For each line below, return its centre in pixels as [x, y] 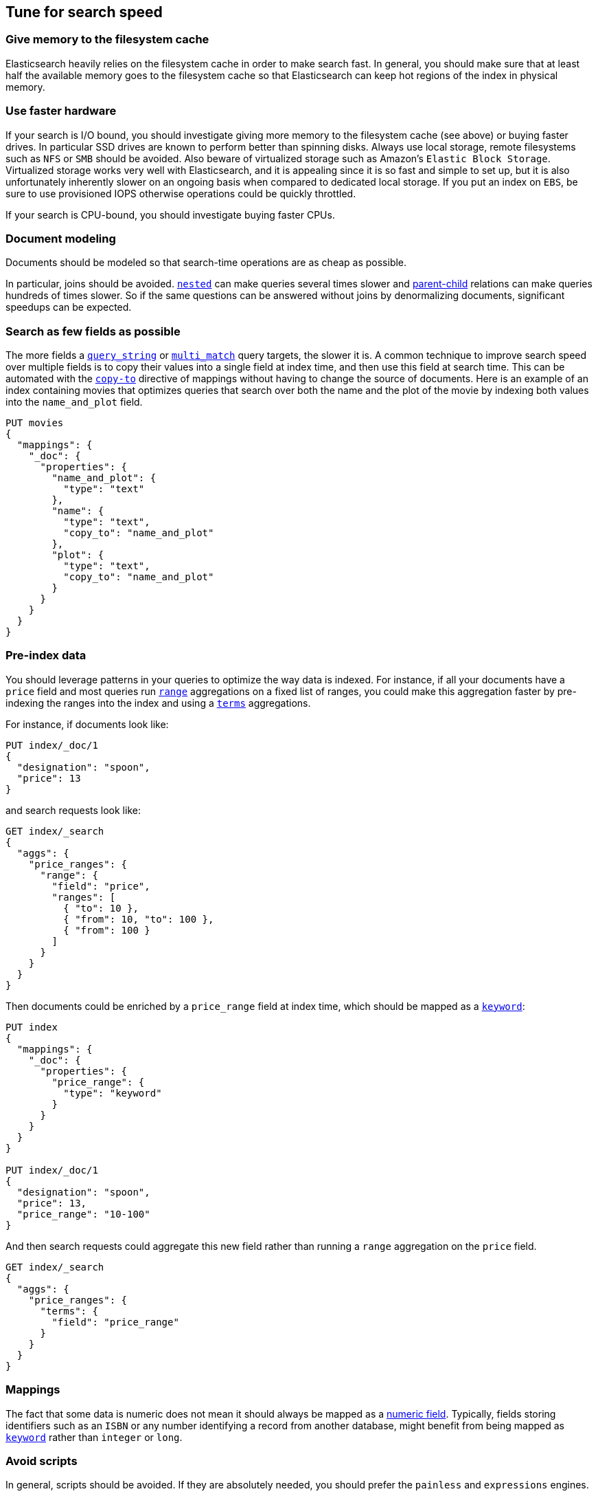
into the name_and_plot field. [74, 402]
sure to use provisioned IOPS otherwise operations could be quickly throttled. [181, 193]
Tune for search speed [84, 12]
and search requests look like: [73, 810]
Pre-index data [46, 656]
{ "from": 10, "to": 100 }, [139, 919]
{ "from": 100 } [107, 930]
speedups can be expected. [69, 307]
